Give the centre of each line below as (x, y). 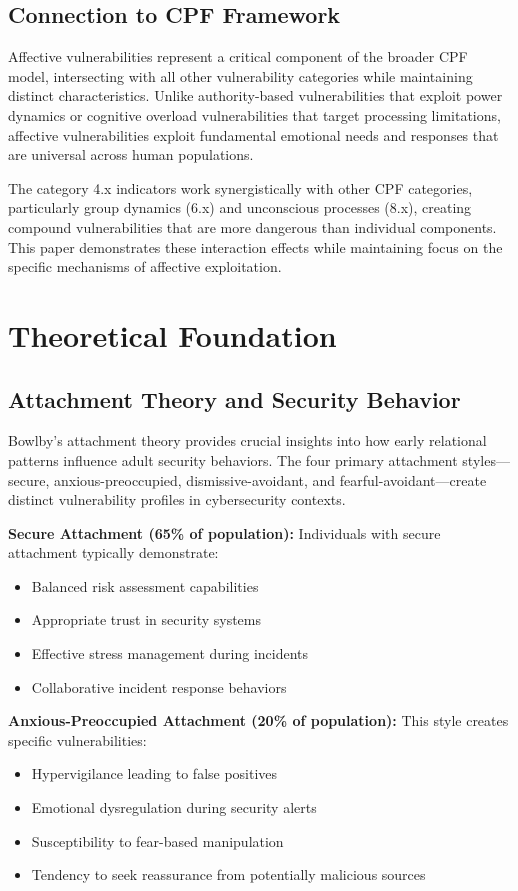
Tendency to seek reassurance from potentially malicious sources (228, 874)
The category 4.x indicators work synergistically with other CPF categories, (240, 187)
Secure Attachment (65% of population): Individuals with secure (224, 532)
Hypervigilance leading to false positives (154, 773)
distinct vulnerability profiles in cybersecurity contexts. (177, 499)
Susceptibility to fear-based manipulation (157, 840)
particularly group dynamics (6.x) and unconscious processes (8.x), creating (240, 207)
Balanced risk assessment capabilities (145, 585)
